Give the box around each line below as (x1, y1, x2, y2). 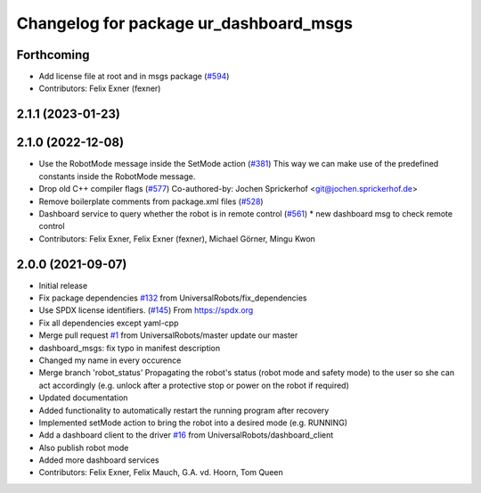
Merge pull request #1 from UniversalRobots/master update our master (38, 330, 298, 341)
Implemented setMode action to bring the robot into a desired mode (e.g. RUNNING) (38, 417, 347, 428)
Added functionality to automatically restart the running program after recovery (38, 405, 330, 415)
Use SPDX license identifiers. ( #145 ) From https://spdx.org (38, 305, 254, 316)
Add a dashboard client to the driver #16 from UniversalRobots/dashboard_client (38, 430, 334, 440)
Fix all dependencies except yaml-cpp (38, 317, 179, 328)
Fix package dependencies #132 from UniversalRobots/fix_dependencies (38, 292, 307, 303)
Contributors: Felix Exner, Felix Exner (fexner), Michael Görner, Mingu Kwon (38, 233, 316, 244)
